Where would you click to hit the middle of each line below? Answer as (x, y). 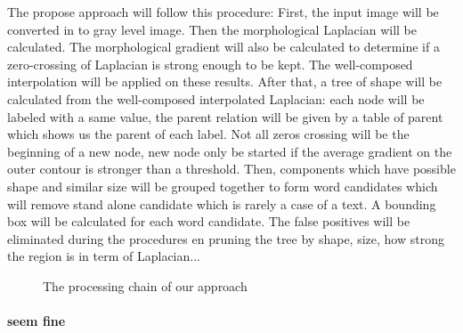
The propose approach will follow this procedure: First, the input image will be (223, 12)
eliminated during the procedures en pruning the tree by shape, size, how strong (226, 238)
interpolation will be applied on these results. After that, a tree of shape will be (225, 81)
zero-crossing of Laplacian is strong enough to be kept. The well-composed (210, 64)
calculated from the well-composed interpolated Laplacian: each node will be (216, 98)
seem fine (37, 321)
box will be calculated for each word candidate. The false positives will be (209, 221)
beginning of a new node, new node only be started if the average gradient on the (230, 151)
